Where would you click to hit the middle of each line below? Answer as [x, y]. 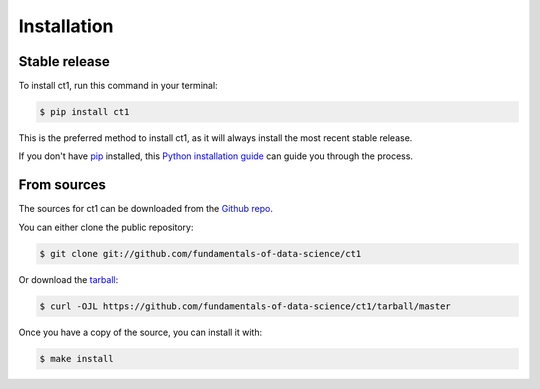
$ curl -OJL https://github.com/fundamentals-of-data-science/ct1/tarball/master [245, 306]
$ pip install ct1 [84, 112]
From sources [62, 185]
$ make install [76, 358]
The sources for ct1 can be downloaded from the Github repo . [146, 209]
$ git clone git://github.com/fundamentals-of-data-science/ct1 [200, 253]
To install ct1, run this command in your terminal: [118, 86]
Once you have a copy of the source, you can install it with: [140, 332]
